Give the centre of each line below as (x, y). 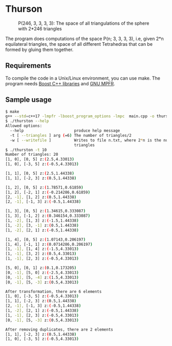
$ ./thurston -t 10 (26, 150)
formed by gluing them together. (39, 49)
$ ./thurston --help (27, 121)
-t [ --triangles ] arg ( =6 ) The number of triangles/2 (71, 135)
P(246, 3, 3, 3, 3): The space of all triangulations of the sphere (84, 23)
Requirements (28, 66)
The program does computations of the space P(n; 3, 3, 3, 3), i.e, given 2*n (84, 39)
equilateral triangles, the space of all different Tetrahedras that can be (79, 44)
